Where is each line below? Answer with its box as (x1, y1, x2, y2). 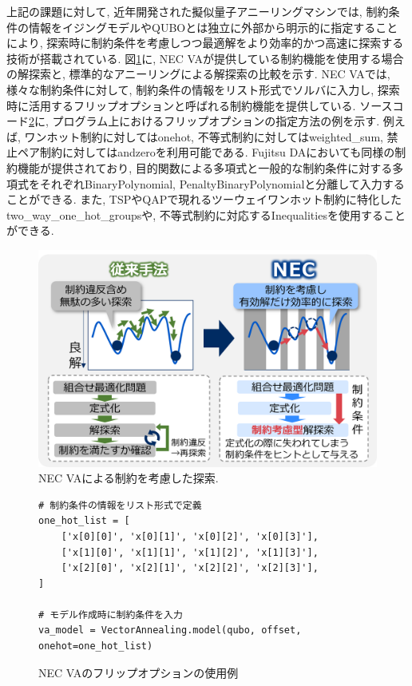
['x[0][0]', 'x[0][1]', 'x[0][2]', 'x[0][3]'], (61, 530, 319, 542)
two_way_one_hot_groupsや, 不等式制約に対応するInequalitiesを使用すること (6, 206, 406, 223)
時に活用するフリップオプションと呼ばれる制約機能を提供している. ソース (6, 97, 393, 113)
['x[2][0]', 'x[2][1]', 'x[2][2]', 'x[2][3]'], (61, 562, 319, 574)
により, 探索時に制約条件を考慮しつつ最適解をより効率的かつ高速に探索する (6, 34, 404, 51)
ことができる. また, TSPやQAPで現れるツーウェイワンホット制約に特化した (6, 191, 402, 208)
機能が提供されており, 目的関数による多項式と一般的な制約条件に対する (17, 159, 393, 176)
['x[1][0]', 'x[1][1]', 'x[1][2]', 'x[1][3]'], (61, 546, 319, 558)
